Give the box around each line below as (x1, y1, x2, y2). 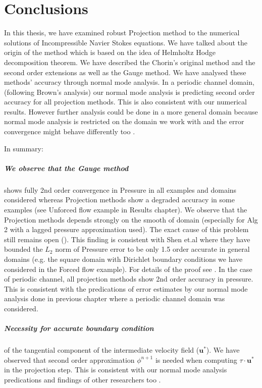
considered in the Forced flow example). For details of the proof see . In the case (4, 263, 252, 274)
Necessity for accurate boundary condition (4, 323, 154, 334)
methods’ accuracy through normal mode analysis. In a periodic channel (4, 77, 228, 87)
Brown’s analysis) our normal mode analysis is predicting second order (36, 86, 255, 97)
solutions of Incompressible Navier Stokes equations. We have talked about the (4, 37, 247, 47)
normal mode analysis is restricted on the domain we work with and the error (4, 116, 244, 127)
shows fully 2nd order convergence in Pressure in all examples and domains (4, 184, 237, 195)
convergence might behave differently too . (4, 126, 135, 137)
